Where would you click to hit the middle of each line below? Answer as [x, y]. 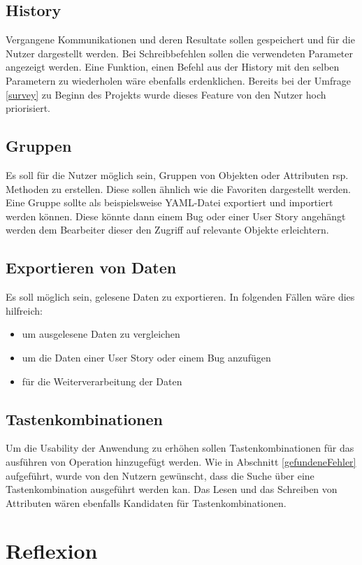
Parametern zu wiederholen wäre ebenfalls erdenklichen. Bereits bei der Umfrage [178, 80]
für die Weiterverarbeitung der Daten [102, 381]
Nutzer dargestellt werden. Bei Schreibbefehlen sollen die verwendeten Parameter [180, 53]
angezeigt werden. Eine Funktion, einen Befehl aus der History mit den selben [173, 67]
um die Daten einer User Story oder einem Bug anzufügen [146, 357]
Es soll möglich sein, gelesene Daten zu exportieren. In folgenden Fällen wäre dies [180, 297]
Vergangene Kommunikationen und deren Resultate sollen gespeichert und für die [180, 40]
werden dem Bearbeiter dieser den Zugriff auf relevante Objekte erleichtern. [167, 230]
